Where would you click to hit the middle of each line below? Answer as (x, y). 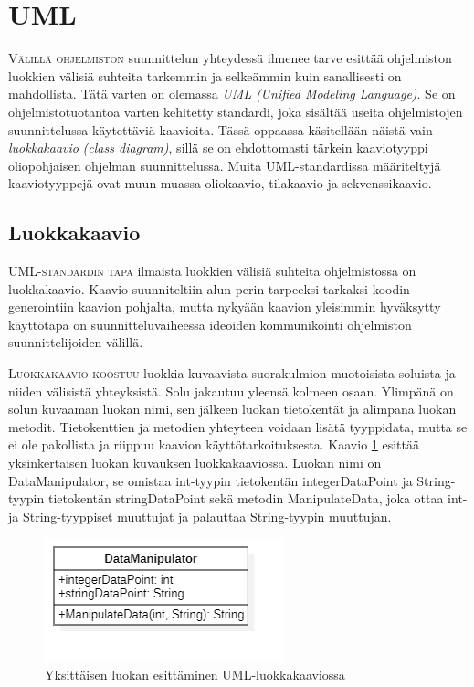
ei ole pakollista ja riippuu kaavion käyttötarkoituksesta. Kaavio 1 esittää (214, 444)
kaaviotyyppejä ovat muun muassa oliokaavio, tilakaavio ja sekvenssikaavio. (220, 183)
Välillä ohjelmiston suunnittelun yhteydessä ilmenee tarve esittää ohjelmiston (230, 58)
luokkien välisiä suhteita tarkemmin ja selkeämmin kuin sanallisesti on (205, 75)
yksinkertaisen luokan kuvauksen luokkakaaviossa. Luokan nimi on (195, 463)
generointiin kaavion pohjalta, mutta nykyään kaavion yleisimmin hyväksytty (225, 307)
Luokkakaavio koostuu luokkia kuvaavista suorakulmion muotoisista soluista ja (232, 373)
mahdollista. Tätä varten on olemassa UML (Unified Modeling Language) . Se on (232, 94)
